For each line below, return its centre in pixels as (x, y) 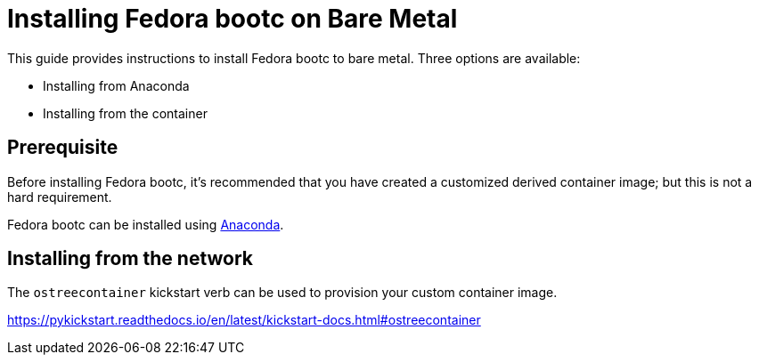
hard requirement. (60, 197)
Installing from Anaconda (116, 85)
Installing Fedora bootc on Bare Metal (233, 19)
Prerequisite (63, 148)
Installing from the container (125, 113)
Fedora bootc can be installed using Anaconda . (146, 224)
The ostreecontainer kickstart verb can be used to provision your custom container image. (282, 293)
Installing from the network (131, 259)
